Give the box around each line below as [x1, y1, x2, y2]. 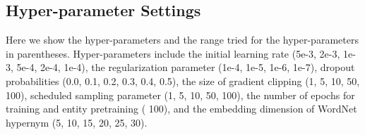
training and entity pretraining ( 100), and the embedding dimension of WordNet [6, 101, 357, 116]
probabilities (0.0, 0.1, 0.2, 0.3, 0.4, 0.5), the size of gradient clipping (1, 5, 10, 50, [6, 73, 360, 88]
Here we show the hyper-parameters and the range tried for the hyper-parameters [6, 32, 359, 47]
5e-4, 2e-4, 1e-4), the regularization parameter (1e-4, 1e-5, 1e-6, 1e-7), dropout [16, 60, 355, 75]
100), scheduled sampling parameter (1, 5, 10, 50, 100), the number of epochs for [6, 87, 355, 102]
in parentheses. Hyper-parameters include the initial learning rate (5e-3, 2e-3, [6, 46, 340, 60]
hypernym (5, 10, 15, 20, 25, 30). [6, 115, 148, 129]
